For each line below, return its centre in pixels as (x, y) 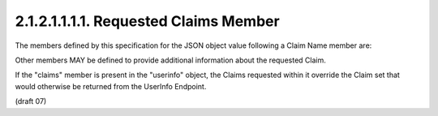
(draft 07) (31, 101)
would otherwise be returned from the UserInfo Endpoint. (111, 86)
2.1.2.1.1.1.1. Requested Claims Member (147, 21)
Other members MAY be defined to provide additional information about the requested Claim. (170, 60)
